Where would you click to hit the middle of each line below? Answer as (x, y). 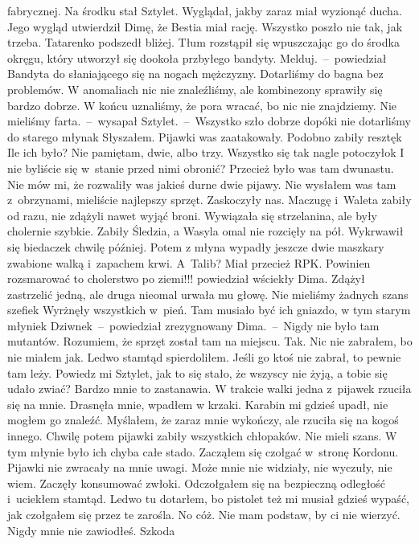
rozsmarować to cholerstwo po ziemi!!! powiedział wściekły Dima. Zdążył (186, 278)
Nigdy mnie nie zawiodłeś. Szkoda (91, 530)
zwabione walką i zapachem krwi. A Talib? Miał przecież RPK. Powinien (189, 262)
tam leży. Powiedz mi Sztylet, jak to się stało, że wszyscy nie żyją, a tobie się (197, 372)
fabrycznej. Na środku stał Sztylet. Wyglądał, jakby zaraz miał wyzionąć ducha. (205, 10)
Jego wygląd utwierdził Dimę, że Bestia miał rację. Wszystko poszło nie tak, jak (205, 26)
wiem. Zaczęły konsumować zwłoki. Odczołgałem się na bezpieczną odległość (197, 483)
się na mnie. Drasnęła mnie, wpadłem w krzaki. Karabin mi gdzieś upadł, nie (198, 404)
